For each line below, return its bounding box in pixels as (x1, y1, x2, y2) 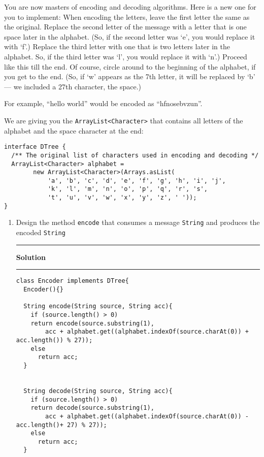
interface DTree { (4, 143, 66, 151)
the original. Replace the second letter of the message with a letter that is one (4, 21, 247, 32)
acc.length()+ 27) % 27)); (16, 421, 107, 429)
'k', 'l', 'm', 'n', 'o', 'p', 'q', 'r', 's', (47, 185, 208, 193)
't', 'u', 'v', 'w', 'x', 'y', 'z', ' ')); (47, 194, 197, 202)
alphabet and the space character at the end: (4, 125, 144, 136)
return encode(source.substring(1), (30, 319, 154, 327)
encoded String (16, 227, 65, 238)
